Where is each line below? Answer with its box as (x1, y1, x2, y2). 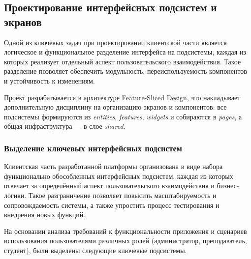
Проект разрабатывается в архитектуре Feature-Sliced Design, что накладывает (4, 92, 241, 102)
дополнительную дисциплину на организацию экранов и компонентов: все (4, 102, 227, 112)
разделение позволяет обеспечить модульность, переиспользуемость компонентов (4, 66, 247, 76)
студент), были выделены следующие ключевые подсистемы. (4, 245, 187, 255)
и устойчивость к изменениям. (4, 75, 95, 86)
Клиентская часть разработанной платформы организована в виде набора (4, 161, 223, 172)
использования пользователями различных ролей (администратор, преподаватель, (4, 235, 247, 246)
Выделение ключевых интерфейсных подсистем (4, 142, 183, 154)
